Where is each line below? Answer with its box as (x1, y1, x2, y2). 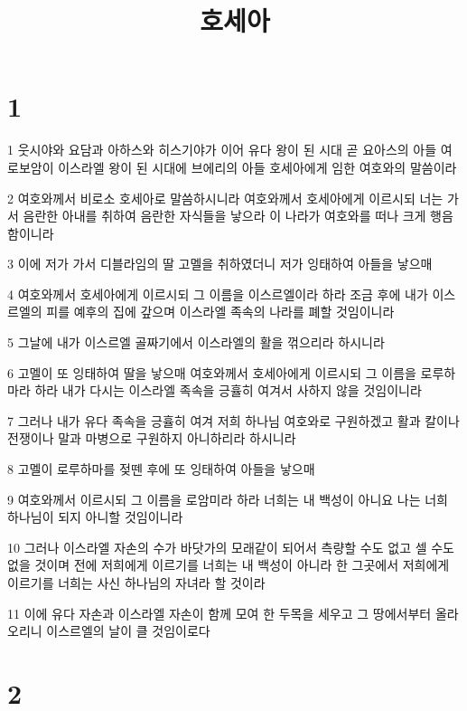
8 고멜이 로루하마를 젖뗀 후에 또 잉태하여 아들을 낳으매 (7, 460, 315, 479)
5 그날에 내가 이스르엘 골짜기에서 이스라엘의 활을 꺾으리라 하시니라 (7, 333, 385, 352)
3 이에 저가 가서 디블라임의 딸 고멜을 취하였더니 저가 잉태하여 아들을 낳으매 (7, 254, 433, 273)
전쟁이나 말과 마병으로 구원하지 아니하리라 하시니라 (7, 429, 296, 448)
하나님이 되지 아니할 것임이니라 (7, 507, 183, 526)
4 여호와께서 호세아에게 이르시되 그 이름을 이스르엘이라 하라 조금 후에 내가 (7, 284, 428, 303)
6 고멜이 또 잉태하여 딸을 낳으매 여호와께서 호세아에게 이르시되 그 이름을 (7, 363, 416, 382)
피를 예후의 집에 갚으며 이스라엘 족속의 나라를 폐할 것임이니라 (46, 302, 395, 321)
